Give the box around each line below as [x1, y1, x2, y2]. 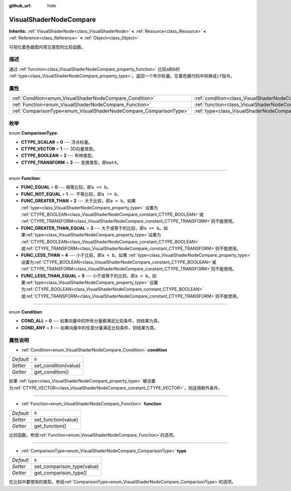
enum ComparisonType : [9, 130, 58, 136]
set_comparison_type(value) [34, 463, 99, 470]
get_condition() [34, 368, 69, 375]
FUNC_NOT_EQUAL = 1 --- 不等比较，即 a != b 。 [21, 191, 121, 197]
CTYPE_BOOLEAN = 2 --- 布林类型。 [21, 153, 97, 158]
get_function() [34, 422, 66, 429]
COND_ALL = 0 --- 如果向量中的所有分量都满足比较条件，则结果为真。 [21, 318, 162, 324]
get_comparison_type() [34, 470, 87, 476]
